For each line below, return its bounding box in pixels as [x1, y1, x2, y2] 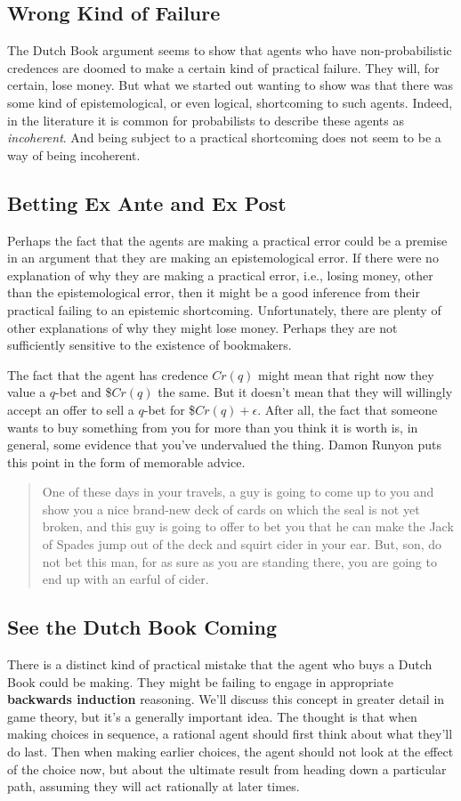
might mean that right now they [258, 365, 434, 384]
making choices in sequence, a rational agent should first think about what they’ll [7, 724, 453, 743]
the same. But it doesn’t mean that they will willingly [158, 383, 453, 401]
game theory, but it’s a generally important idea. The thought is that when [7, 707, 417, 725]
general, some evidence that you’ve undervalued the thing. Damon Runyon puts [7, 435, 441, 454]
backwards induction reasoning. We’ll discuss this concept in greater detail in [7, 690, 445, 708]
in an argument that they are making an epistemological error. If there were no [7, 248, 439, 267]
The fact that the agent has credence [7, 365, 208, 384]
